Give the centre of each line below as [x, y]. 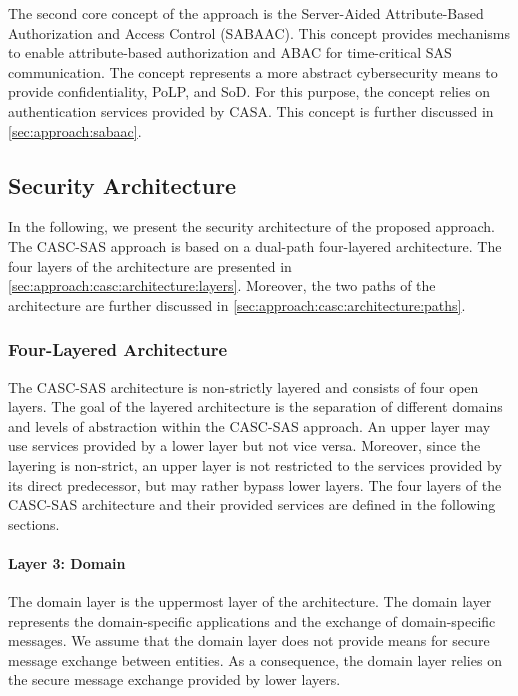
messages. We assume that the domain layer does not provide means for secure [249, 640]
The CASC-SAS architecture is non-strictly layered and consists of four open [243, 386]
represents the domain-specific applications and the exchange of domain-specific [252, 620]
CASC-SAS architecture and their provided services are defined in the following [252, 504]
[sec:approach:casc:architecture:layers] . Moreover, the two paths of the [222, 285]
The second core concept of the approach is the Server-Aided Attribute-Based [246, 13]
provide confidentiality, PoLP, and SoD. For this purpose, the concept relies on [249, 91]
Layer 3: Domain [67, 562]
